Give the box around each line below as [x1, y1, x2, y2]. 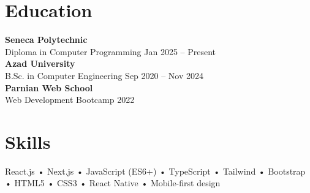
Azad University [5, 57, 75, 70]
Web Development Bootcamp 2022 [5, 93, 135, 106]
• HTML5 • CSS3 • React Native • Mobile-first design [5, 176, 221, 189]
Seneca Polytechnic [5, 33, 88, 46]
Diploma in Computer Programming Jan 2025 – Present [5, 45, 216, 58]
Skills [5, 129, 51, 154]
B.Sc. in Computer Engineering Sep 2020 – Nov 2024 [5, 69, 204, 81]
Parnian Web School [5, 81, 93, 94]
